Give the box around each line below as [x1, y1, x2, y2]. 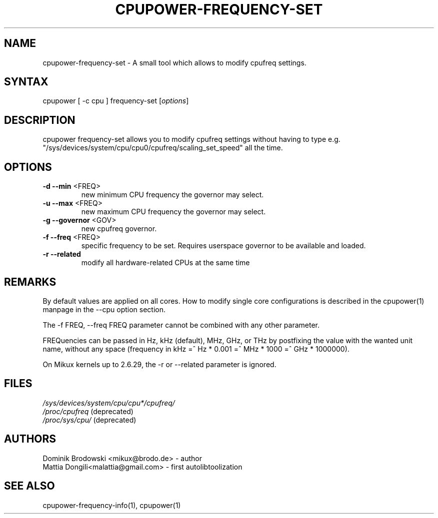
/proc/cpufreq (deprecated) [42, 407, 133, 416]
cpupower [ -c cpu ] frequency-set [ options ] [42, 96, 189, 105]
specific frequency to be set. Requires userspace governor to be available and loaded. [81, 241, 366, 250]
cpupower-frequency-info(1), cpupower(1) [42, 501, 181, 510]
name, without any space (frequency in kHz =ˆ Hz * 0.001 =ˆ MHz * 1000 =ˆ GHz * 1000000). [42, 344, 349, 353]
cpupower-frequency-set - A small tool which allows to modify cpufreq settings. [42, 58, 306, 67]
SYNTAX [4, 75, 48, 88]
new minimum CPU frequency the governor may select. [81, 190, 264, 199]
